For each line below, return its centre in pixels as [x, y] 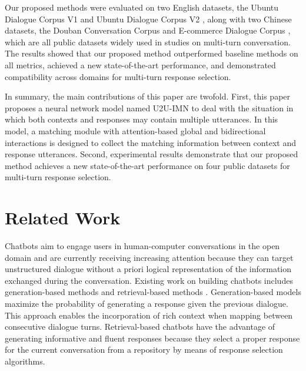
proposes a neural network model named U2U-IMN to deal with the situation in [149, 107]
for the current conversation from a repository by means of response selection [144, 350]
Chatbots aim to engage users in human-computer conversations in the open [142, 246]
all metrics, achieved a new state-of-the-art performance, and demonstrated [140, 64]
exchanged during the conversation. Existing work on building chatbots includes [149, 280]
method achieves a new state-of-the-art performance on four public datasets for [147, 165]
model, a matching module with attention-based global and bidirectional [135, 130]
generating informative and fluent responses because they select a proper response [152, 338]
